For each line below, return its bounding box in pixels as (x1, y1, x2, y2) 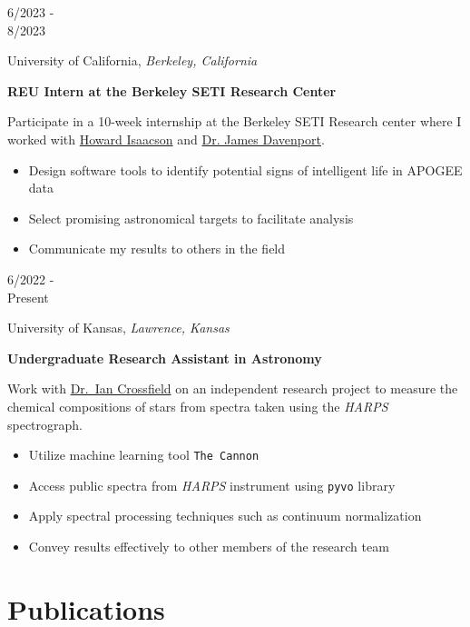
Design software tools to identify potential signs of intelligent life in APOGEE (28, 160, 463, 179)
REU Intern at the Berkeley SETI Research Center (7, 81, 337, 100)
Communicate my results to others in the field (28, 239, 286, 258)
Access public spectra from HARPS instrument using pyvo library (28, 475, 396, 494)
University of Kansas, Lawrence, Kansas (7, 318, 230, 337)
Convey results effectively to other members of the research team (28, 537, 389, 555)
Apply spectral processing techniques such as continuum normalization (28, 506, 422, 525)
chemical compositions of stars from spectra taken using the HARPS (7, 396, 388, 415)
